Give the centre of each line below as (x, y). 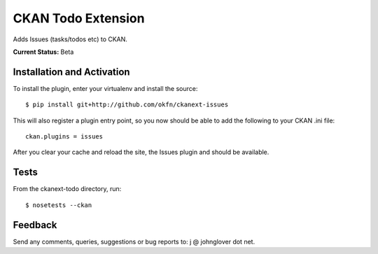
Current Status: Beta (43, 52)
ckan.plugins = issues (64, 137)
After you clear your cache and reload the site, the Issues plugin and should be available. (141, 152)
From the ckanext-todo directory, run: (67, 189)
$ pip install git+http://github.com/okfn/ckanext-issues (127, 105)
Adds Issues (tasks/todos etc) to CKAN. (70, 39)
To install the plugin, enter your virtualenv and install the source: (105, 88)
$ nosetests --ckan (59, 205)
